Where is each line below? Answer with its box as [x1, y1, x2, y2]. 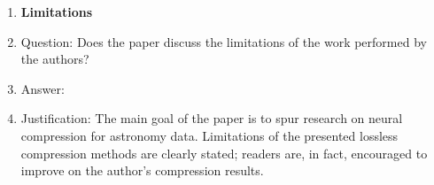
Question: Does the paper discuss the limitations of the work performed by [20, 32, 427, 50]
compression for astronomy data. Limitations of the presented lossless [20, 126, 399, 144]
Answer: [20, 79, 65, 97]
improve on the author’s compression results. [20, 161, 264, 180]
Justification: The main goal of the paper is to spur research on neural [20, 109, 403, 127]
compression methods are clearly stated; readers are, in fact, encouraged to [20, 143, 428, 162]
